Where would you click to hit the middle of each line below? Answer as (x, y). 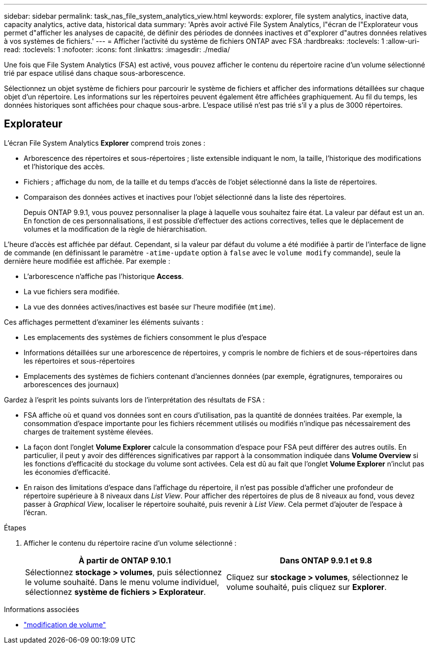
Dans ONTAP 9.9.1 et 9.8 (326, 560)
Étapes (15, 527)
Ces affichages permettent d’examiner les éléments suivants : (104, 322)
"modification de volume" (65, 624)
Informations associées (42, 609)
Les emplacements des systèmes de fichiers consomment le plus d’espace (145, 337)
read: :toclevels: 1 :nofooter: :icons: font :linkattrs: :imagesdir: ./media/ (117, 49)
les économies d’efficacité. (67, 472)
